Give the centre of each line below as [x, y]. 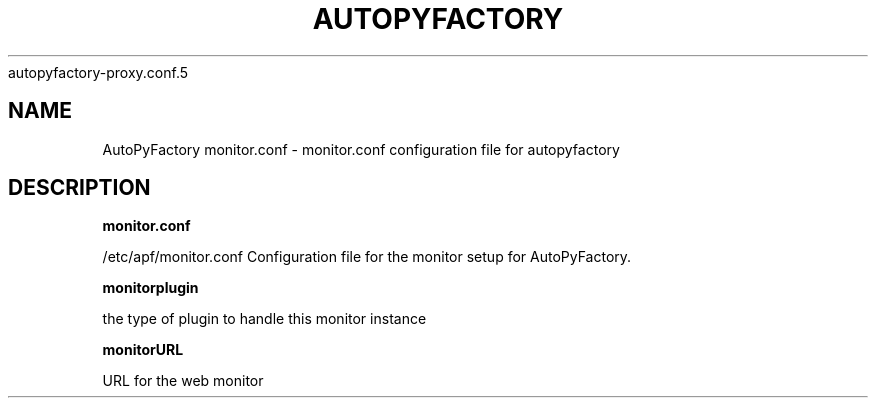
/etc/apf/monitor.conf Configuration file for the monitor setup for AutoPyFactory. [367, 257]
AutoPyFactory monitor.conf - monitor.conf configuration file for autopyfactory [361, 149]
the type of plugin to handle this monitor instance [264, 319]
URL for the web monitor [183, 381]
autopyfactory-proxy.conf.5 [98, 72]
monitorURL [143, 350]
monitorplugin [150, 288]
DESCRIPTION [79, 188]
